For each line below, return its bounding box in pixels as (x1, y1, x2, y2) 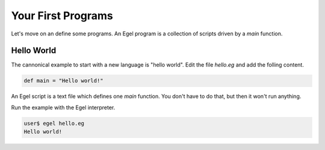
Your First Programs (11, 9, 114, 22)
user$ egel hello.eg (23, 120, 84, 127)
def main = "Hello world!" (23, 77, 104, 84)
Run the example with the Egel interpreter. (11, 104, 116, 111)
